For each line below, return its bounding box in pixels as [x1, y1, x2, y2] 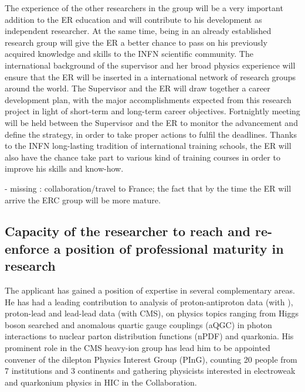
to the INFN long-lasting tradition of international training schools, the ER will [5, 139, 292, 152]
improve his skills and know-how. [5, 162, 124, 175]
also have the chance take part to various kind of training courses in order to [5, 151, 280, 163]
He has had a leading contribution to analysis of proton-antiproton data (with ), [5, 295, 293, 308]
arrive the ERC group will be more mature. [5, 193, 161, 206]
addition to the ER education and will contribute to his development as [5, 13, 262, 25]
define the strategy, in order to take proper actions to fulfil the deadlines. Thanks [5, 128, 297, 140]
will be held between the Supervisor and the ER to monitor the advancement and [5, 116, 298, 128]
